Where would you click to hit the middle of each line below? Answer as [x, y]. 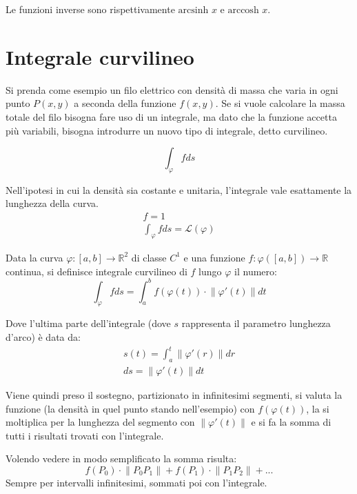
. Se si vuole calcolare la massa [280, 103]
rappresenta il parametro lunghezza [256, 323]
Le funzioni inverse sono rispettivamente [90, 9]
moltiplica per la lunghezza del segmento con [100, 422]
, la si [318, 408]
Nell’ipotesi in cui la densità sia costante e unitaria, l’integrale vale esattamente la [179, 189]
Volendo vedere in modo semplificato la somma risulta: [121, 458]
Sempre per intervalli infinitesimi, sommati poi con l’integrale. [136, 483]
